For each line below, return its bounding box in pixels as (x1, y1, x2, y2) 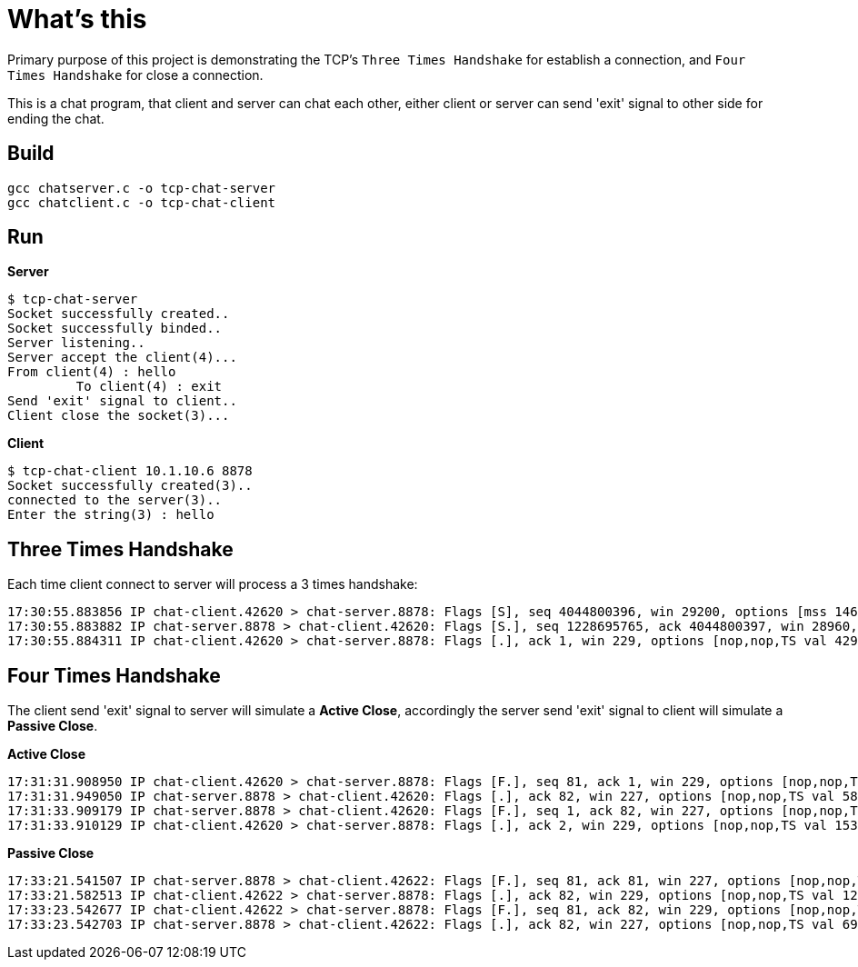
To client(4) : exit (75, 379, 223, 394)
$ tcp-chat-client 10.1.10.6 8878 (7, 464, 253, 479)
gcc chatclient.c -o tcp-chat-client (7, 194, 276, 210)
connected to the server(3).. (7, 493, 223, 508)
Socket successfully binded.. (7, 321, 223, 336)
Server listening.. (7, 335, 145, 351)
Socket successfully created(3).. (7, 478, 253, 493)
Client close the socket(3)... (7, 408, 230, 424)
